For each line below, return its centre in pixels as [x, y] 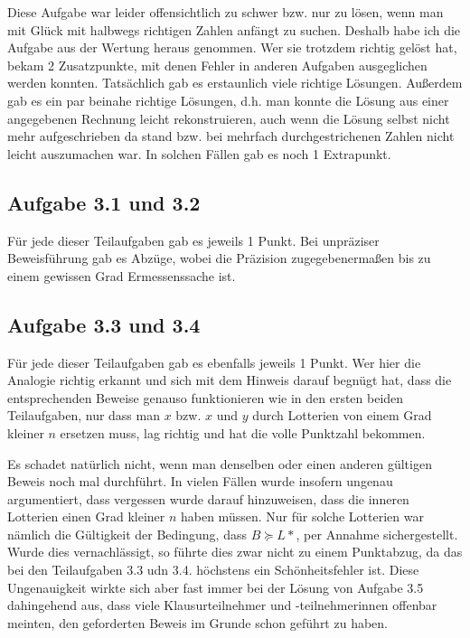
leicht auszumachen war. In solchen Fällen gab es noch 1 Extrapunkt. [199, 153]
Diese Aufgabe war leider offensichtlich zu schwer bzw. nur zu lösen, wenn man [226, 12]
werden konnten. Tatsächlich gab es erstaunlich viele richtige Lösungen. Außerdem [235, 83]
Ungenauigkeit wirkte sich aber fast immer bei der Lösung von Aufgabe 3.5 [216, 587]
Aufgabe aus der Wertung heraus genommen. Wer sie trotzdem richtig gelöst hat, [232, 47]
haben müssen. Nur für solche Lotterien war [302, 516]
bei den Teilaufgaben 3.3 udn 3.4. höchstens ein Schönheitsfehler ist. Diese [213, 570]
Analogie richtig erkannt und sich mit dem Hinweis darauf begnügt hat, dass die [230, 380]
